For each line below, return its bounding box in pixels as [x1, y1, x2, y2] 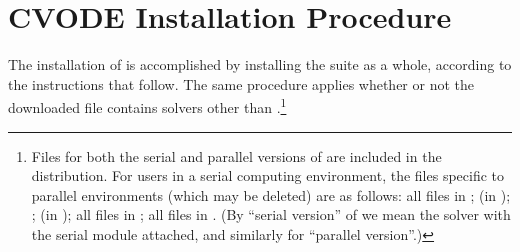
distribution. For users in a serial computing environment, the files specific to [31, 165, 505, 186]
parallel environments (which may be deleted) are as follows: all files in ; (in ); [31, 184, 511, 205]
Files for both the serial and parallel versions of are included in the [31, 145, 442, 166]
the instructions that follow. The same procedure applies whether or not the [8, 73, 475, 94]
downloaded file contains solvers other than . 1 [8, 94, 287, 117]
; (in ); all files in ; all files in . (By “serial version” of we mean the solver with [31, 204, 511, 225]
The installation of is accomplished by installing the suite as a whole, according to [8, 54, 512, 75]
